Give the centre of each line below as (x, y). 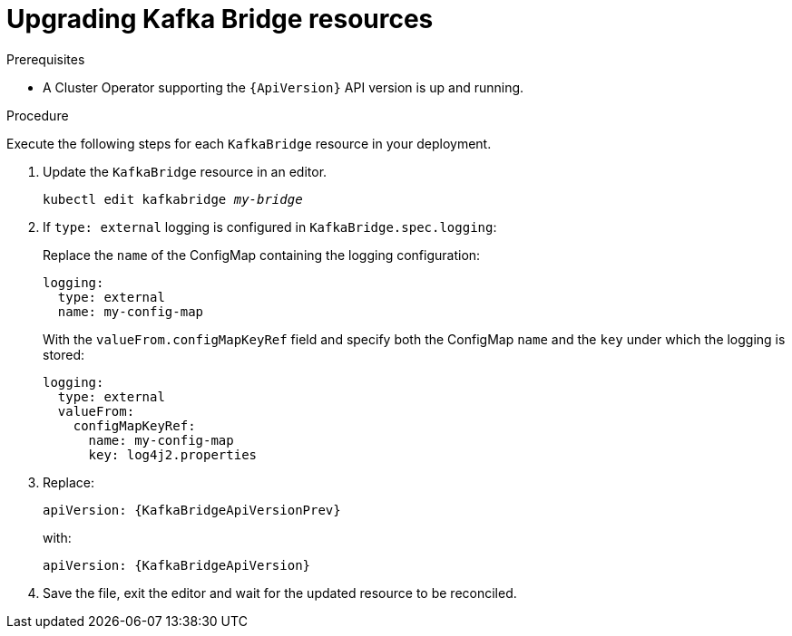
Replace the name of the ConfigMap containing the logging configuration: (262, 255)
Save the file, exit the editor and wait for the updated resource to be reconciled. (280, 593)
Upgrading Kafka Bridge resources (220, 19)
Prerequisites (46, 59)
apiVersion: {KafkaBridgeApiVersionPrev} (192, 510)
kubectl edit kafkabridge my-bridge (173, 199)
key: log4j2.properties (173, 454)
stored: (64, 354)
